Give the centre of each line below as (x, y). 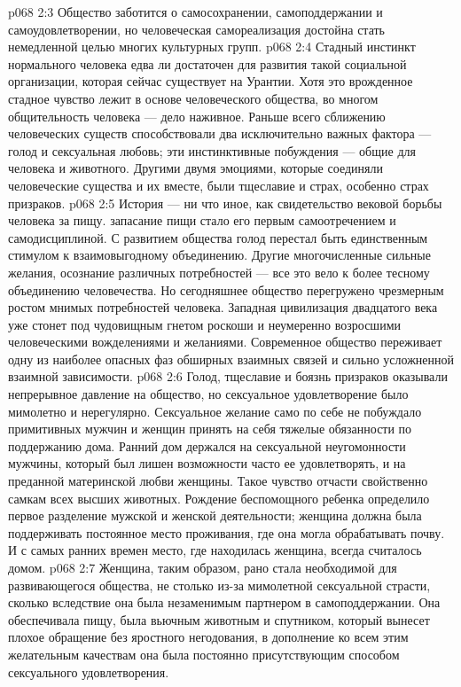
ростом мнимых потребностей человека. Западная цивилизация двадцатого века (223, 307)
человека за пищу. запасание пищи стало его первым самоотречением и (202, 220)
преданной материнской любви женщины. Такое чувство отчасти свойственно (218, 481)
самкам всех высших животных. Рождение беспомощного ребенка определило (219, 498)
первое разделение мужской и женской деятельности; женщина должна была (215, 515)
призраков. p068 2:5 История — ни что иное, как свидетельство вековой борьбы (225, 203)
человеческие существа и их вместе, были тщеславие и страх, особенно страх (219, 185)
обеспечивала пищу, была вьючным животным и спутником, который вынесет (219, 619)
